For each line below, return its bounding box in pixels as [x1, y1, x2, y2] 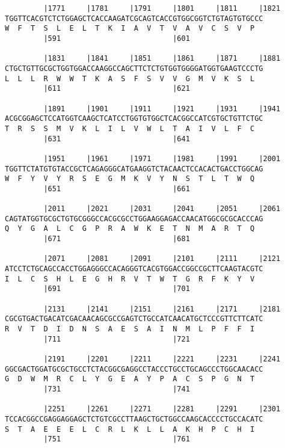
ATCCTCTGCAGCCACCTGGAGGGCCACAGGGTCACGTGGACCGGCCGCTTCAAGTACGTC [5, 265, 263, 274]
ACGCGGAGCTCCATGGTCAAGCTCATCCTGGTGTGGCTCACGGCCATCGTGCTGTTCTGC [5, 114, 263, 123]
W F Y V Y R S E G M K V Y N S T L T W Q [5, 174, 255, 183]
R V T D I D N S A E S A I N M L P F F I [5, 325, 255, 333]
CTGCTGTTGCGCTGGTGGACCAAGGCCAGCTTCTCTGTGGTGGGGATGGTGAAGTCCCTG [5, 64, 263, 73]
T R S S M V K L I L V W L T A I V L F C [5, 124, 255, 133]
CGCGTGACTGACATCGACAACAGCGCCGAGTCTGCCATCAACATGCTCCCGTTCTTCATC [5, 315, 263, 324]
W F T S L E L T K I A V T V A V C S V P [5, 24, 255, 33]
